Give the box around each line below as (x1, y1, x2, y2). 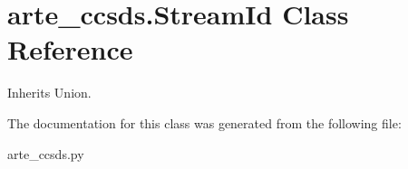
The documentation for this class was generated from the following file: (7, 113, 402, 132)
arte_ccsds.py (7, 144, 84, 163)
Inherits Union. (7, 83, 92, 102)
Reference (7, 31, 133, 68)
